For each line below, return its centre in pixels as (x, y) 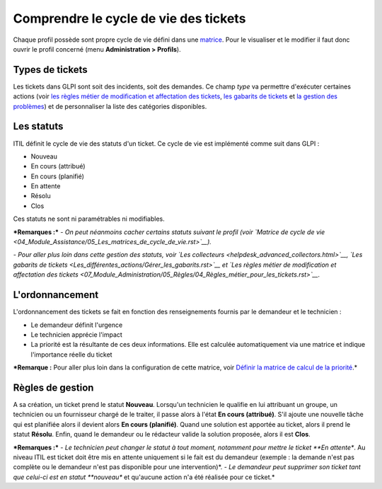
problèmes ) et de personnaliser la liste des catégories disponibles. (110, 106)
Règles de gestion (53, 387)
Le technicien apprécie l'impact (77, 334)
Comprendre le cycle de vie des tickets (129, 18)
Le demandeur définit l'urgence (77, 325)
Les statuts (38, 126)
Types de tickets (50, 70)
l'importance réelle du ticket (71, 355)
